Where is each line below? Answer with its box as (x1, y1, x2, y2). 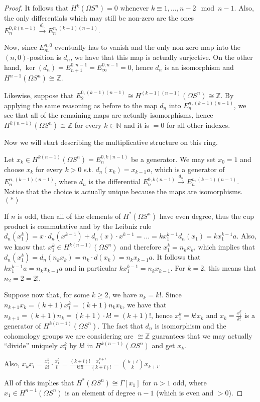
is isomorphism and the (155, 320, 226, 331)
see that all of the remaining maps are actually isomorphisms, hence (4, 110, 213, 120)
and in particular (65, 263, 117, 273)
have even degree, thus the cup (159, 210, 254, 221)
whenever (120, 3, 149, 13)
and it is (123, 120, 149, 130)
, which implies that (194, 242, 255, 252)
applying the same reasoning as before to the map (4, 100, 158, 110)
